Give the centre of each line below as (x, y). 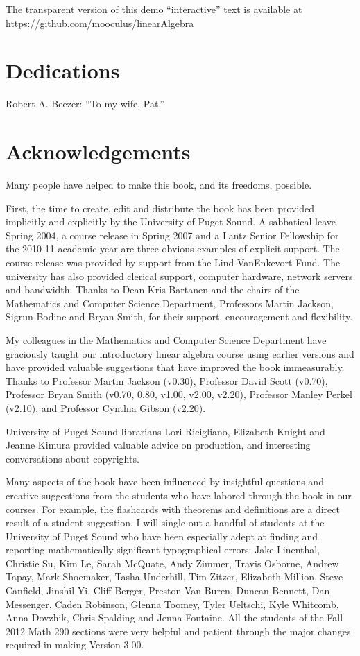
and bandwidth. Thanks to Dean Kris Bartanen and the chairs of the (153, 290)
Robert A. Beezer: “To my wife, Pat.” (85, 104)
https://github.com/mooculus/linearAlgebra (100, 23)
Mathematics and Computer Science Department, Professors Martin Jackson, (170, 303)
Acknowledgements (98, 152)
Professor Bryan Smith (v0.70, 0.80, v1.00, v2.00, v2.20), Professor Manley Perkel (179, 394)
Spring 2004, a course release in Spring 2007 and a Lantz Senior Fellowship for (172, 235)
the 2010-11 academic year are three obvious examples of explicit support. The (173, 249)
